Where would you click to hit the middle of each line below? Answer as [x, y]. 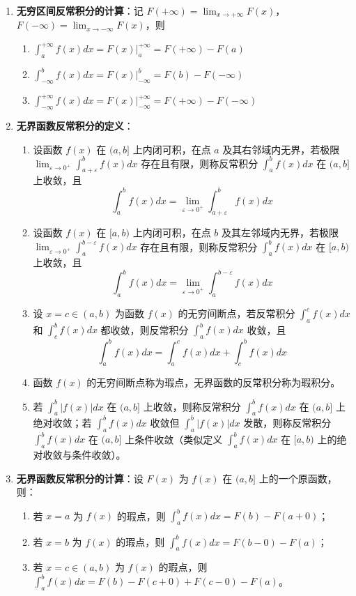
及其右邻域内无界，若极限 [281, 149]
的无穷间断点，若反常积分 [237, 313]
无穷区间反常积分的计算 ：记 [80, 10]
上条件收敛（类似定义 [174, 439]
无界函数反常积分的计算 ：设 [80, 478]
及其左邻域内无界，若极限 [280, 232]
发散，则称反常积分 [287, 422]
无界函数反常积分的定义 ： [75, 125]
